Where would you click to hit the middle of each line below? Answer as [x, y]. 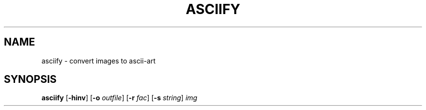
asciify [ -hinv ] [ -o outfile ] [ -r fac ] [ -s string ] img [119, 98]
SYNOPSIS [30, 79]
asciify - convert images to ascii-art [98, 61]
